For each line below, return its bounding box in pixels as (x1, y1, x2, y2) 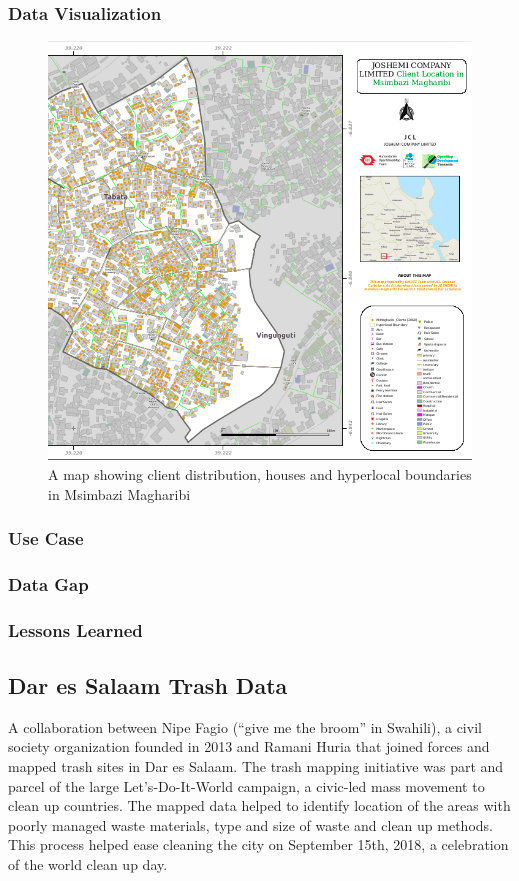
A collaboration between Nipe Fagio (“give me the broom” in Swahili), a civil (8, 716, 482, 737)
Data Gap (8, 571, 89, 596)
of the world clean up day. (8, 853, 168, 874)
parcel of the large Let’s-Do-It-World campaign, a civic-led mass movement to (8, 775, 485, 796)
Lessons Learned (8, 617, 143, 642)
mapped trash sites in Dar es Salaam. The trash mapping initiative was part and (8, 756, 504, 777)
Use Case (8, 526, 84, 551)
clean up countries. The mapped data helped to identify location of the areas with (8, 795, 511, 816)
